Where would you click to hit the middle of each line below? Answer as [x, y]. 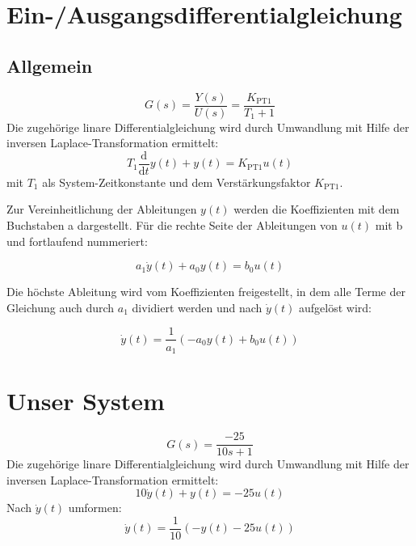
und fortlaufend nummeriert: [77, 241]
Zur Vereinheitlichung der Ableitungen [102, 209]
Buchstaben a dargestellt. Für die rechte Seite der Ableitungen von [172, 225]
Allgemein [50, 65]
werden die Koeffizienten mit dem [317, 209]
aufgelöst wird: [336, 307]
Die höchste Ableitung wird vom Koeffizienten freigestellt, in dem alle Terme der [206, 292]
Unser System [86, 401]
